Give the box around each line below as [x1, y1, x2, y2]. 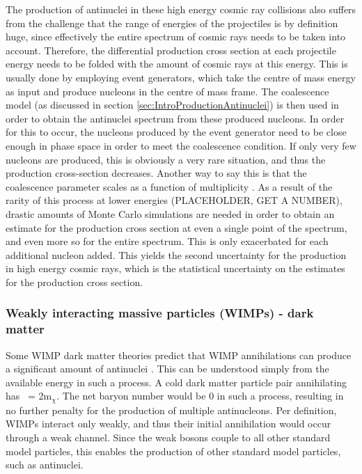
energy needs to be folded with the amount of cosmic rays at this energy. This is [6, 56, 348, 71]
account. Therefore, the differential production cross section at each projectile [6, 42, 336, 57]
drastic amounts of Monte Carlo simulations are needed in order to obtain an [6, 206, 335, 221]
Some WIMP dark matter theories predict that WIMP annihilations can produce [6, 347, 352, 362]
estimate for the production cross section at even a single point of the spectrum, [6, 220, 347, 235]
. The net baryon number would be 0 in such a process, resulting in [56, 388, 344, 403]
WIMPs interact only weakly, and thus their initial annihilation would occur [6, 416, 331, 431]
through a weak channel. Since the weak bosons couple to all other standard [6, 430, 331, 445]
